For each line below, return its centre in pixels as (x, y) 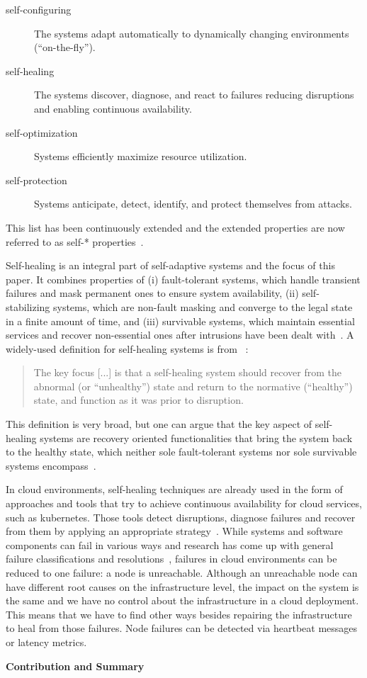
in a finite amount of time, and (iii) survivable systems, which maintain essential (180, 321)
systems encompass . (51, 465)
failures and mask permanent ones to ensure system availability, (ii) (152, 293)
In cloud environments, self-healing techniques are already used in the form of (174, 489)
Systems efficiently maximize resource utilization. (141, 156)
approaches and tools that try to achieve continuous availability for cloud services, (184, 503)
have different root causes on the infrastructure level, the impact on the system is (182, 586)
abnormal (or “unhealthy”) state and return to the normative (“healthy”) (193, 386)
